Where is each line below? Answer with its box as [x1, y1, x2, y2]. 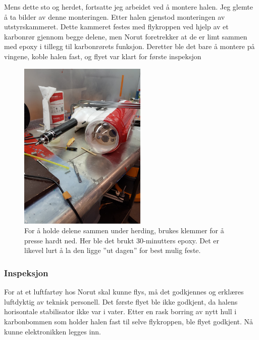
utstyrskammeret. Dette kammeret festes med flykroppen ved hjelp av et [4, 21, 229, 32]
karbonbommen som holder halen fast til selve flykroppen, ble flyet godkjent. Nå [4, 316, 253, 327]
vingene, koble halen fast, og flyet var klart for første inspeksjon [4, 51, 201, 61]
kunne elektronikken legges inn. [4, 326, 101, 336]
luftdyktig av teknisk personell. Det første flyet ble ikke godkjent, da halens [4, 296, 238, 307]
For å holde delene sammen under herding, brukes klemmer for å [24, 225, 224, 236]
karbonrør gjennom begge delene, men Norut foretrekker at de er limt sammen [4, 31, 247, 41]
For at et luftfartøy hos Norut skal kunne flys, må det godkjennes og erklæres [4, 286, 244, 297]
